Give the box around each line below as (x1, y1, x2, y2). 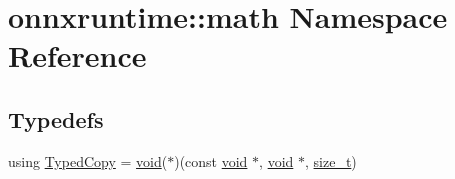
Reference (8, 35, 147, 76)
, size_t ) (305, 150, 357, 171)
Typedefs (8, 103, 104, 134)
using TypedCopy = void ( (8, 150, 168, 171)
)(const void (174, 150, 248, 171)
